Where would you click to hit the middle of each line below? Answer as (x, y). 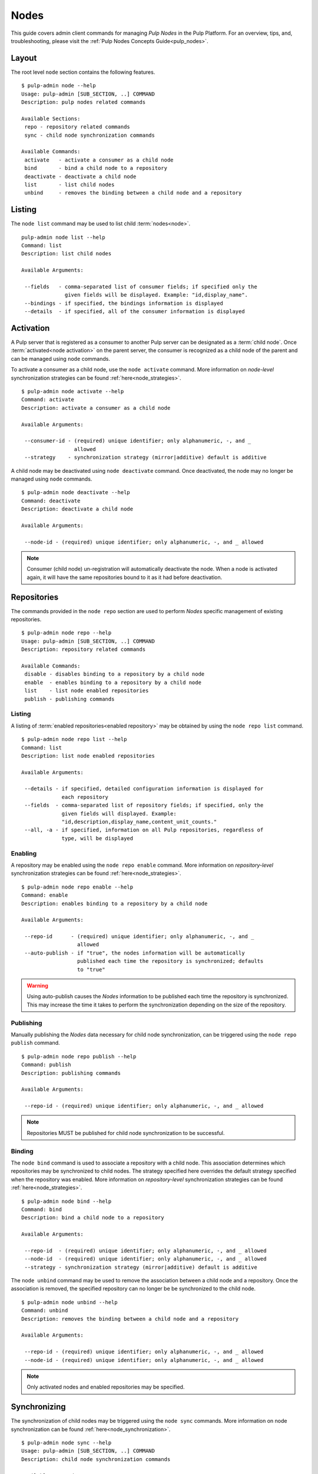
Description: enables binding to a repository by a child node (115, 903)
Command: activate (48, 400)
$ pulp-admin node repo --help (67, 633)
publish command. (35, 1043)
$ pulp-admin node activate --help (73, 391)
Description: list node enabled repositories (88, 756)
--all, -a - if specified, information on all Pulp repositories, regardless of (144, 830)
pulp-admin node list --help (63, 237)
